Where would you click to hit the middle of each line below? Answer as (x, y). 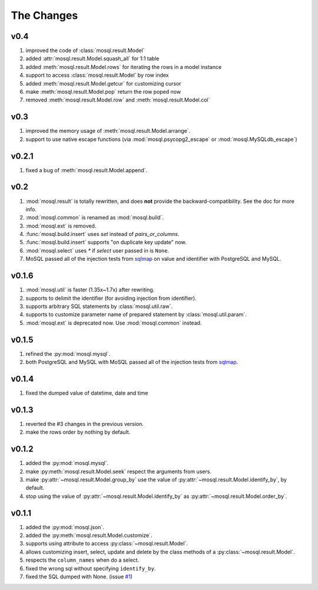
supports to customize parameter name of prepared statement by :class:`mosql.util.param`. (136, 314)
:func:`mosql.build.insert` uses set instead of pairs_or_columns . (102, 234)
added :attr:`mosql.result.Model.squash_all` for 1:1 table (92, 58)
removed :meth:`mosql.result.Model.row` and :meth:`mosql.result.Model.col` (118, 100)
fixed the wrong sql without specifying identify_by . (91, 568)
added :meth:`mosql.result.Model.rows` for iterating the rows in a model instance (124, 67)
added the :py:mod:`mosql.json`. (65, 527)
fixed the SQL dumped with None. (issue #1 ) (79, 576)
